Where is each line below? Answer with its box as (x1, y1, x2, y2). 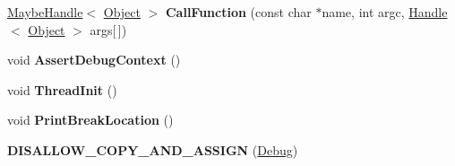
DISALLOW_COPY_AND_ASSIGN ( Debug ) (7, 140, 298, 159)
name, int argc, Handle (322, 3, 448, 21)
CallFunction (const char (165, 3, 312, 21)
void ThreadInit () (7, 80, 117, 99)
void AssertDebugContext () (7, 50, 181, 69)
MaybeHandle (7, 3, 83, 21)
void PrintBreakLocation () (7, 110, 174, 129)
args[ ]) (90, 20, 127, 39)
